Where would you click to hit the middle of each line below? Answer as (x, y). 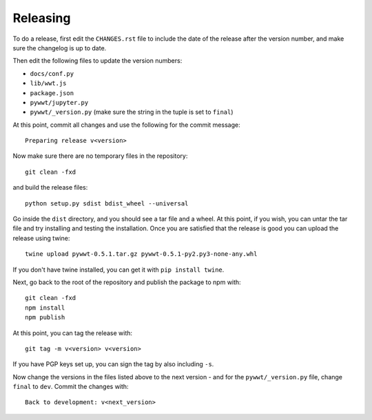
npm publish (45, 318)
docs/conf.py (52, 73)
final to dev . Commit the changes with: (71, 387)
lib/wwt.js (48, 83)
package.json (52, 93)
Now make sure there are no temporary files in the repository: (100, 156)
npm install (45, 308)
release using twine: (41, 238)
